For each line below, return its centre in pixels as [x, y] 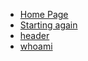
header [34, 35]
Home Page [44, 14]
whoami [36, 46]
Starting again [48, 25]
